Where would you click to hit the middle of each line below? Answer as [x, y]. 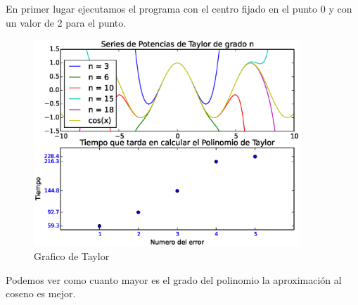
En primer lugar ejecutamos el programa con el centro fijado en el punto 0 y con [179, 8]
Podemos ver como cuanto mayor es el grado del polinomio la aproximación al [174, 279]
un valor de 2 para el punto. [66, 22]
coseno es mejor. [41, 293]
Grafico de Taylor [72, 255]
